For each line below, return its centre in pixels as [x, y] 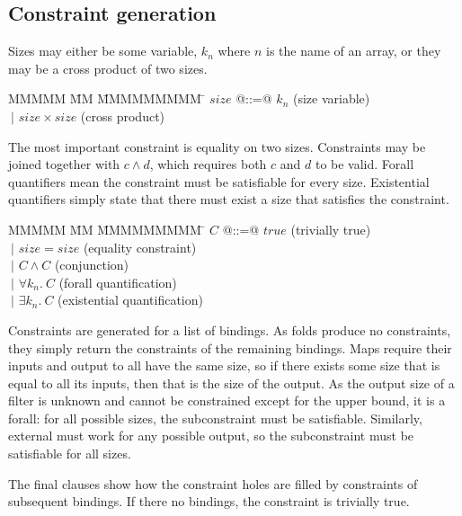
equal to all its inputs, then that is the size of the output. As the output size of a [231, 383]
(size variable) [331, 98]
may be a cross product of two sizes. [108, 68]
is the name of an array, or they [354, 51]
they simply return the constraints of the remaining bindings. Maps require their [230, 347]
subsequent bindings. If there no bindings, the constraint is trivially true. [209, 501]
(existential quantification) [130, 300]
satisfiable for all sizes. [70, 454]
